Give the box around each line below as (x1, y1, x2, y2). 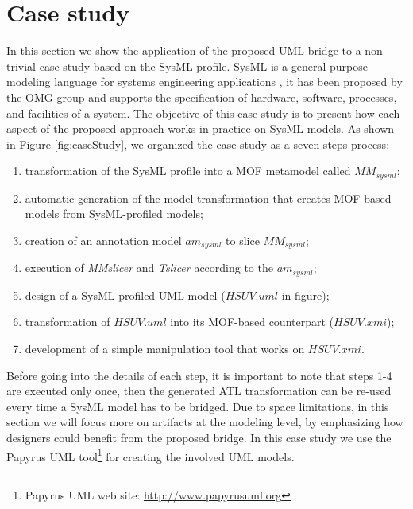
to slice (226, 231, 260, 248)
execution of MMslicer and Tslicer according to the (25, 259, 273, 276)
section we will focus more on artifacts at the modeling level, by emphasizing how (6, 414, 403, 430)
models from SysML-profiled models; (25, 205, 203, 222)
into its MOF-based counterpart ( (170, 313, 334, 330)
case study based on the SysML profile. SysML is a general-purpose (39, 57, 368, 74)
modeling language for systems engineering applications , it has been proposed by (6, 73, 403, 90)
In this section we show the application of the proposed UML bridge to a (6, 42, 361, 59)
